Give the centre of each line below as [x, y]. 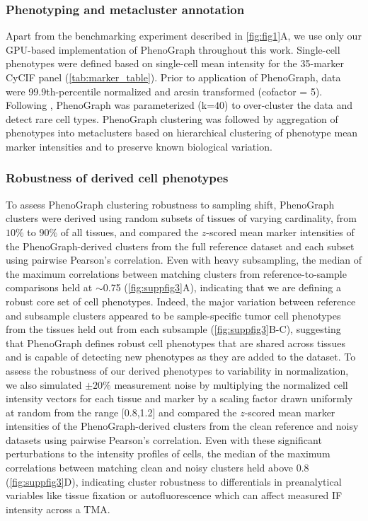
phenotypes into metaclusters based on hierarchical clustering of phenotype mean [182, 133]
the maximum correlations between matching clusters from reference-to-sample [176, 273]
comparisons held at [49, 287]
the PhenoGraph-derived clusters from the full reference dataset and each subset [180, 246]
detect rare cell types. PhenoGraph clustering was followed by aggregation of [172, 118]
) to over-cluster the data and [289, 105]
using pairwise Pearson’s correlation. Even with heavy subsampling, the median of [184, 260]
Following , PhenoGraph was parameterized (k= [110, 105]
